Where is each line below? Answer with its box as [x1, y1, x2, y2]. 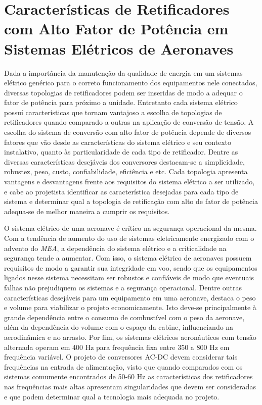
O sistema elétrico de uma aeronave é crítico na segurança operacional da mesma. [4, 223, 257, 233]
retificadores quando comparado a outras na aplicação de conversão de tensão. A [4, 117, 254, 127]
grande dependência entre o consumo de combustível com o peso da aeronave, [4, 312, 245, 322]
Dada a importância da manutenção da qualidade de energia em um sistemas [4, 67, 243, 78]
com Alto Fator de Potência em [4, 18, 229, 39]
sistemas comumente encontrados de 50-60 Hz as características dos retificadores [4, 371, 253, 382]
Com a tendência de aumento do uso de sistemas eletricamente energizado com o [4, 233, 254, 243]
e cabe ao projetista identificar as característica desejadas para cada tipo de [4, 186, 239, 196]
